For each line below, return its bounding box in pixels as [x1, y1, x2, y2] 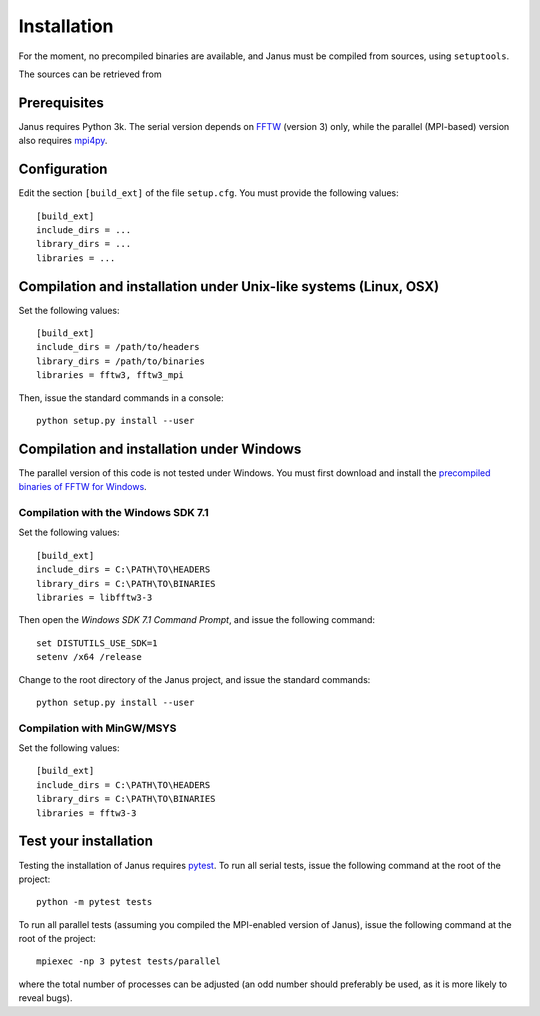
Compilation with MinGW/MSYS [18, 721, 177, 735]
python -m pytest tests [36, 896, 153, 908]
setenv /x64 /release [36, 651, 142, 663]
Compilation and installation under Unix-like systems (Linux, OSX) [18, 278, 440, 295]
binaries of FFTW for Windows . [18, 481, 147, 493]
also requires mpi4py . [18, 135, 108, 147]
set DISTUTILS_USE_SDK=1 [36, 637, 158, 649]
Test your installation [18, 833, 154, 850]
